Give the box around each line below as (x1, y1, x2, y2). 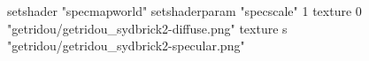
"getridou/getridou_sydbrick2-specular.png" (7, 36, 245, 55)
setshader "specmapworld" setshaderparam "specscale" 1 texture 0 (7, 2, 362, 19)
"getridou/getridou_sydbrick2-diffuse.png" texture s (7, 19, 288, 37)
